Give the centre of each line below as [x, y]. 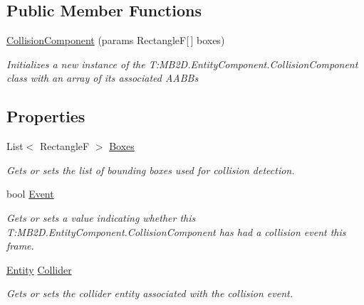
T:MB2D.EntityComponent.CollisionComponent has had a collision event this [176, 231]
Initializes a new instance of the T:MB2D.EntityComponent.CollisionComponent [182, 64]
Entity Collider [39, 269]
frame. [20, 246]
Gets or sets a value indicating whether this [101, 217]
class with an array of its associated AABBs [103, 78]
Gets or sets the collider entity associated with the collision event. [150, 293]
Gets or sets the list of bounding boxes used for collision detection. [151, 170]
